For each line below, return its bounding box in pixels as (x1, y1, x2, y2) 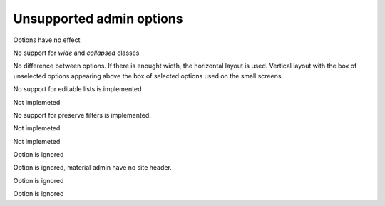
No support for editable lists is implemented (13, 85, 142, 93)
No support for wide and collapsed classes (13, 48, 140, 57)
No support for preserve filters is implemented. (13, 110, 151, 119)
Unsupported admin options (13, 11, 183, 26)
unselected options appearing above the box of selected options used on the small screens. (13, 71, 284, 80)
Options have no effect (13, 36, 81, 44)
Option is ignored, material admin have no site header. (13, 163, 173, 172)
